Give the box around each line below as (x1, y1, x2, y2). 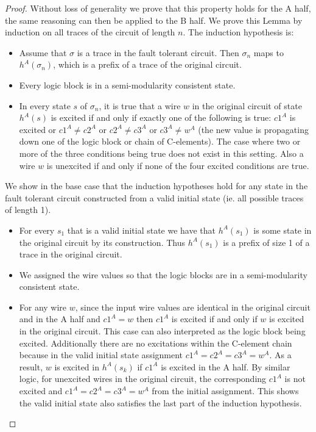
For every (19, 223, 55, 236)
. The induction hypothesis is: (183, 26, 294, 38)
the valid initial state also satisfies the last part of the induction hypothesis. (19, 396, 302, 409)
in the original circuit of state (192, 99, 302, 112)
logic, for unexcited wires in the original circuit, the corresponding (19, 372, 267, 385)
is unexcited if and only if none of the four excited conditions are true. (46, 159, 309, 171)
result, (19, 360, 43, 373)
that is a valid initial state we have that (67, 223, 216, 236)
